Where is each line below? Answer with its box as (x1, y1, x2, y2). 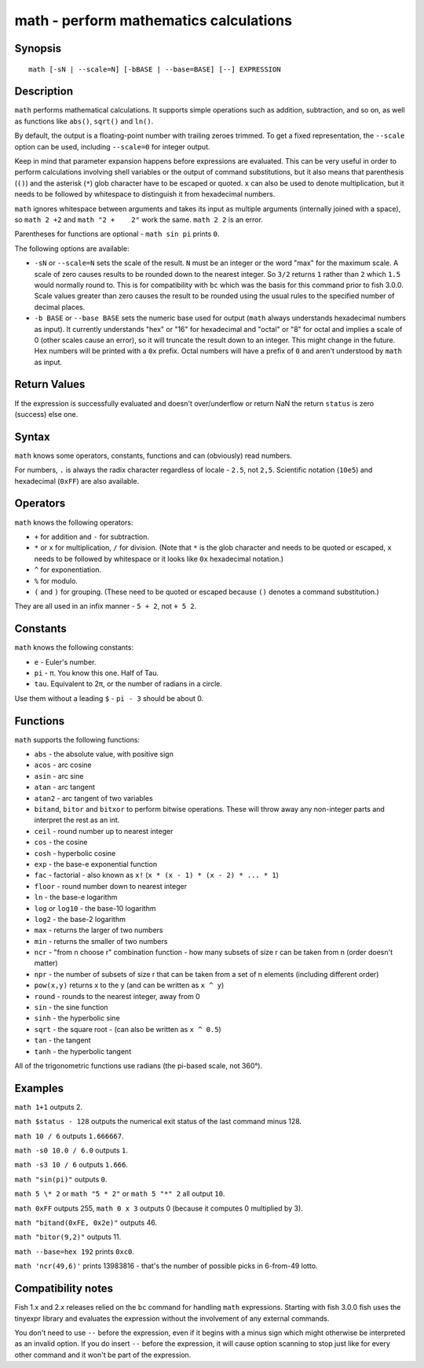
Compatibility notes (14, 1282, 114, 1296)
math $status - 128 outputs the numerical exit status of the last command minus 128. (14, 1117, 302, 1126)
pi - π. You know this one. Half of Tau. (34, 668, 159, 677)
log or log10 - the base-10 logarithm (34, 903, 156, 913)
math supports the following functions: (14, 735, 141, 744)
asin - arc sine (34, 771, 84, 780)
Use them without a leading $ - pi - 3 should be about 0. (14, 693, 204, 703)
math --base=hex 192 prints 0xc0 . (14, 1247, 135, 1256)
